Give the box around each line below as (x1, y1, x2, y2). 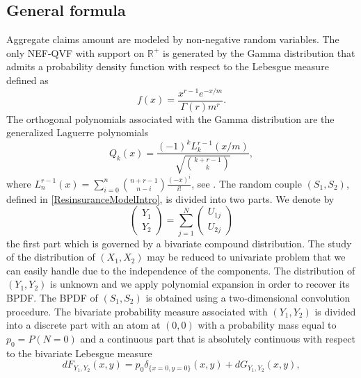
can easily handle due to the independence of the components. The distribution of (6, 263, 355, 277)
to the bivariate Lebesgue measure (6, 345, 152, 360)
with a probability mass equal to (198, 318, 337, 332)
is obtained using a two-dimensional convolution (145, 290, 351, 305)
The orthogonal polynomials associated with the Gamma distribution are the (6, 111, 335, 126)
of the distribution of (6, 249, 95, 264)
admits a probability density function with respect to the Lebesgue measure (6, 59, 329, 74)
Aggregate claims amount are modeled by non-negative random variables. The (6, 32, 339, 47)
